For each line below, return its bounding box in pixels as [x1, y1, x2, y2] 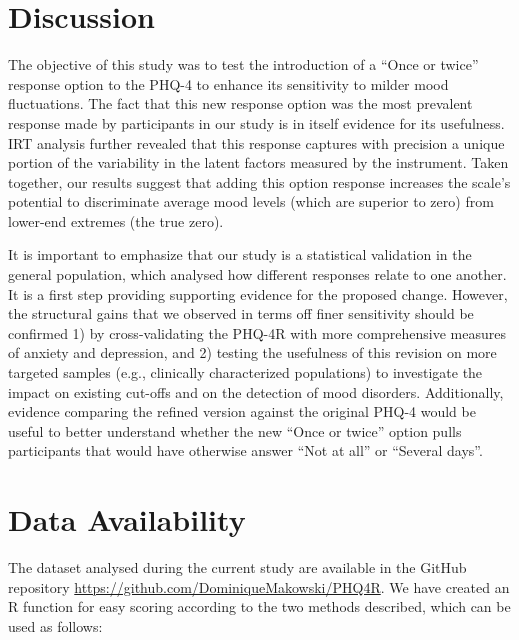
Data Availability [8, 499, 246, 540]
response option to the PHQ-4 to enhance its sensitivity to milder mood [8, 73, 449, 94]
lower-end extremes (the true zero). [8, 210, 224, 231]
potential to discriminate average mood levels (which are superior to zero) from [8, 191, 494, 212]
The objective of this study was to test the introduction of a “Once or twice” [8, 54, 479, 75]
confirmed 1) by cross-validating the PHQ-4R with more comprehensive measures [8, 322, 506, 343]
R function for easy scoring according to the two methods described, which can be [8, 596, 511, 617]
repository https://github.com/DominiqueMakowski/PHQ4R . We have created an [8, 576, 510, 597]
